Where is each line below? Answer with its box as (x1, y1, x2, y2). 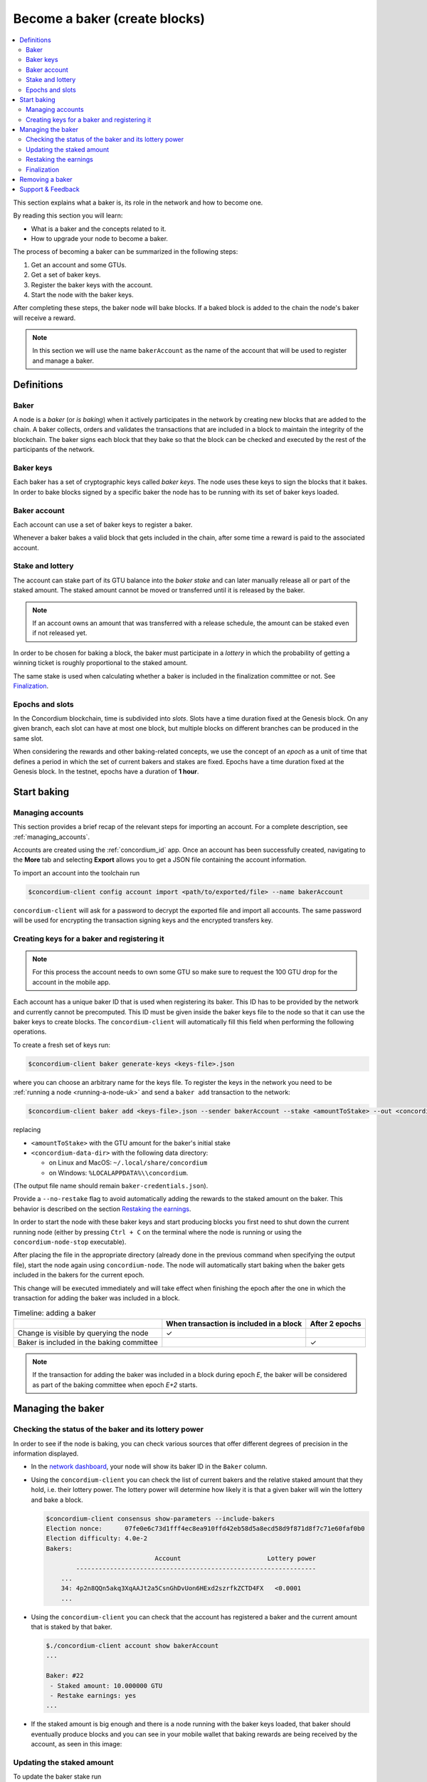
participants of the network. (13, 445, 95, 454)
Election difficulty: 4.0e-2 (46, 1535, 148, 1542)
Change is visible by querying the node (17, 1328, 149, 1338)
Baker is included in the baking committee (17, 1337, 158, 1347)
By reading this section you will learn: (13, 211, 123, 220)
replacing (13, 1126, 41, 1134)
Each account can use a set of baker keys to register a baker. (13, 520, 193, 529)
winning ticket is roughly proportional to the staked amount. (13, 659, 188, 667)
